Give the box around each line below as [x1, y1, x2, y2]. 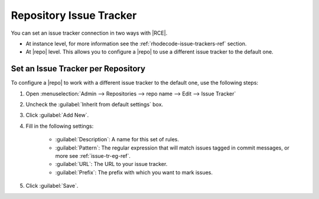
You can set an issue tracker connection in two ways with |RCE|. [11, 29, 168, 37]
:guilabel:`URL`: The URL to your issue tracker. [55, 161, 168, 168]
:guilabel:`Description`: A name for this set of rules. [55, 136, 180, 143]
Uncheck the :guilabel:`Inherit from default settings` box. [25, 101, 164, 108]
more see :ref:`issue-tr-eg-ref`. [55, 152, 131, 159]
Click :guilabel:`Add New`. [25, 112, 89, 119]
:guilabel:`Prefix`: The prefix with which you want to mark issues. [55, 168, 213, 176]
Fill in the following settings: [25, 122, 94, 130]
